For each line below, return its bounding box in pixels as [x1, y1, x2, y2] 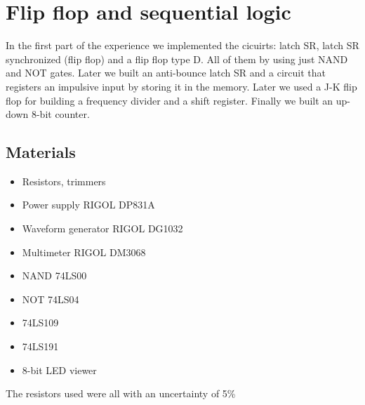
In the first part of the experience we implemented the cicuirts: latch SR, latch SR [6, 38, 359, 53]
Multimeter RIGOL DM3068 [22, 244, 146, 259]
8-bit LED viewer [22, 362, 97, 377]
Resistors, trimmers [22, 173, 106, 188]
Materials [6, 141, 76, 163]
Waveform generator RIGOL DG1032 [22, 221, 183, 236]
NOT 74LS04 [22, 291, 79, 306]
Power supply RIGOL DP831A [22, 197, 155, 212]
